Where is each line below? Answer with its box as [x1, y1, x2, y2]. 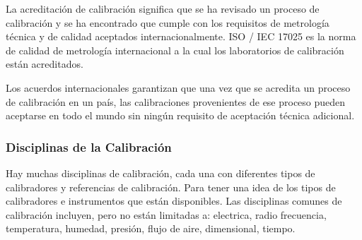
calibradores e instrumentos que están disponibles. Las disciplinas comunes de [6, 193, 342, 208]
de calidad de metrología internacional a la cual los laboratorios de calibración [6, 42, 344, 57]
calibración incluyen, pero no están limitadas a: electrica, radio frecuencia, [6, 207, 327, 222]
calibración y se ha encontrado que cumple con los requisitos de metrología [6, 15, 329, 30]
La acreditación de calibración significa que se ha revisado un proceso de [6, 1, 320, 16]
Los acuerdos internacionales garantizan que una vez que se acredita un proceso [6, 80, 351, 95]
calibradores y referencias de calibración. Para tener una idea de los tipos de [6, 179, 336, 194]
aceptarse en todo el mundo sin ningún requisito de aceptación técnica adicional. [6, 108, 355, 123]
